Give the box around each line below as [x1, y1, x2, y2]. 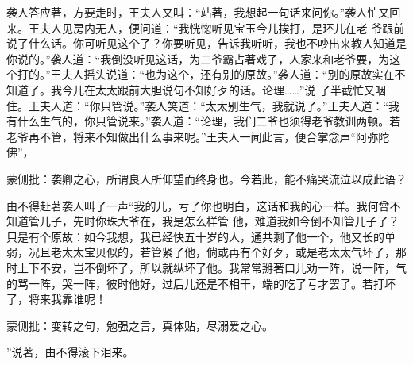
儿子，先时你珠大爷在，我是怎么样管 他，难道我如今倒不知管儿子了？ [39, 213, 399, 229]
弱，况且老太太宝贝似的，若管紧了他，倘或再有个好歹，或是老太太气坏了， [6, 244, 396, 260]
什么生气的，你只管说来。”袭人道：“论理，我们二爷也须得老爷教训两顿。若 [17, 113, 401, 129]
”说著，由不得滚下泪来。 [6, 344, 134, 360]
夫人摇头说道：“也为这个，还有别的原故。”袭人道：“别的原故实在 [61, 66, 395, 83]
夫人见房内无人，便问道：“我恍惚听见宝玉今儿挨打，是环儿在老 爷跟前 [39, 19, 405, 36]
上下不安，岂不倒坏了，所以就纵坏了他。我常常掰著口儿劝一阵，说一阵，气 [17, 259, 407, 275]
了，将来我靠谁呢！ [6, 290, 106, 307]
